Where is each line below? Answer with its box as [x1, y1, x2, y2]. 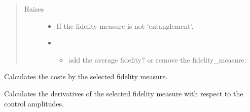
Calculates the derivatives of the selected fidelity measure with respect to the [4, 88, 243, 98]
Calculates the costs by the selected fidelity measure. [4, 71, 168, 82]
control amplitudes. [4, 98, 64, 108]
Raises [24, 4, 44, 14]
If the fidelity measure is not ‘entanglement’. [56, 20, 194, 31]
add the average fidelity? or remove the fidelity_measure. [68, 54, 246, 65]
